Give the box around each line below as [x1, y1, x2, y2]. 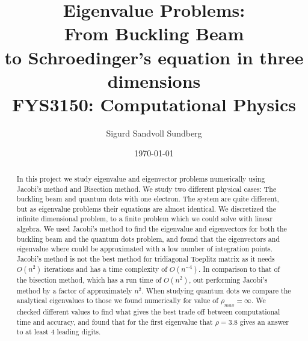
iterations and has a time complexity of [44, 263, 167, 274]
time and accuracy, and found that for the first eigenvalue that [16, 316, 213, 327]
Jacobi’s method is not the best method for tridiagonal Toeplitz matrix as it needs [16, 254, 275, 264]
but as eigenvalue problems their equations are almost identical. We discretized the [16, 203, 276, 214]
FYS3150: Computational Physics [11, 91, 297, 116]
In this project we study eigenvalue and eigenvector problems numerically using [16, 173, 265, 183]
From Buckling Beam [64, 21, 244, 46]
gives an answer [239, 316, 289, 327]
